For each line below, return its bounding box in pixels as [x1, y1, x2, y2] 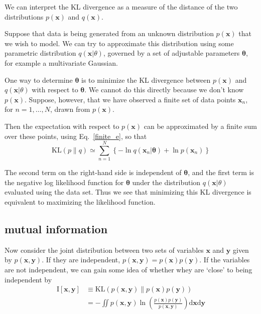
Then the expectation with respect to [5, 120, 119, 131]
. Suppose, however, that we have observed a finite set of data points [25, 94, 236, 104]
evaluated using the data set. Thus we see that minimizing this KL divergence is [5, 187, 251, 197]
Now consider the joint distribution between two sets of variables [5, 244, 204, 255]
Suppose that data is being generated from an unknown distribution [5, 28, 214, 39]
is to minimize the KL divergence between [81, 74, 211, 85]
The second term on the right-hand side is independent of [5, 167, 182, 178]
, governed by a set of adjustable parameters [103, 48, 240, 58]
